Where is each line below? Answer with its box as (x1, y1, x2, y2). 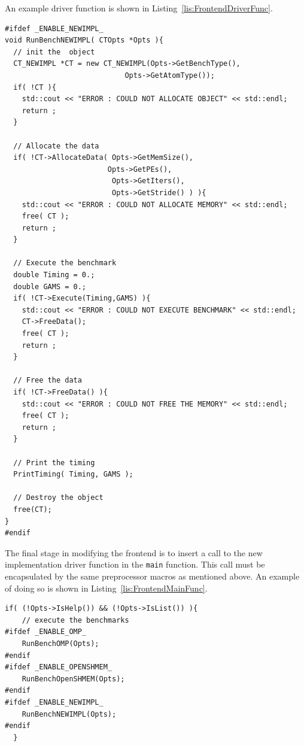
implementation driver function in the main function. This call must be (5, 558, 265, 571)
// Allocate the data (13, 141, 99, 150)
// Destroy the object (13, 493, 104, 502)
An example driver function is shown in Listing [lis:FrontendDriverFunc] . (5, 2, 273, 14)
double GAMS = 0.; (13, 282, 87, 291)
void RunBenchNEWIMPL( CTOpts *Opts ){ (5, 36, 163, 45)
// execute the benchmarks (22, 615, 129, 624)
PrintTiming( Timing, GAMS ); (13, 470, 133, 479)
